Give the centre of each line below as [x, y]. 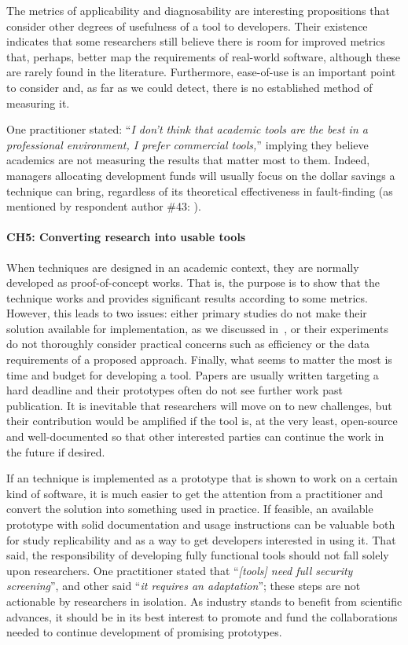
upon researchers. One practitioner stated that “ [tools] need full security [180, 570]
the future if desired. [56, 451]
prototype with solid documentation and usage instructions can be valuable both [201, 524]
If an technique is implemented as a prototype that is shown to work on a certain [202, 478]
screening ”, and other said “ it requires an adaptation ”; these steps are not [184, 586]
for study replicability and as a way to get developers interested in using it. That [201, 539]
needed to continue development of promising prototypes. [144, 632]
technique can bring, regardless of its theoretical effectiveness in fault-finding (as [200, 191]
